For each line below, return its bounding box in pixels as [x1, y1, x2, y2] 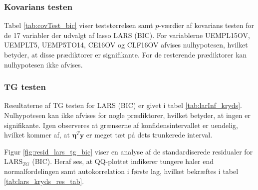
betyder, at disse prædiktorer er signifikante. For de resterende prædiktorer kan [4, 49, 247, 59]
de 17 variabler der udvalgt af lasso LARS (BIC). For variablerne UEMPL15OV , [4, 29, 250, 40]
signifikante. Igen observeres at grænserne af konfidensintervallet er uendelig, [4, 119, 238, 130]
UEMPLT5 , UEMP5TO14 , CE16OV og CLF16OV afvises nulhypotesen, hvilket [4, 39, 248, 50]
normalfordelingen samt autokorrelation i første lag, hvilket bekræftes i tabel [4, 165, 239, 176]
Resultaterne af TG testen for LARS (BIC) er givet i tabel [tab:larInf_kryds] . [4, 100, 242, 110]
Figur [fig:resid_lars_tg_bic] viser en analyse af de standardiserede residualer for [4, 146, 253, 156]
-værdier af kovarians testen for [159, 20, 255, 30]
